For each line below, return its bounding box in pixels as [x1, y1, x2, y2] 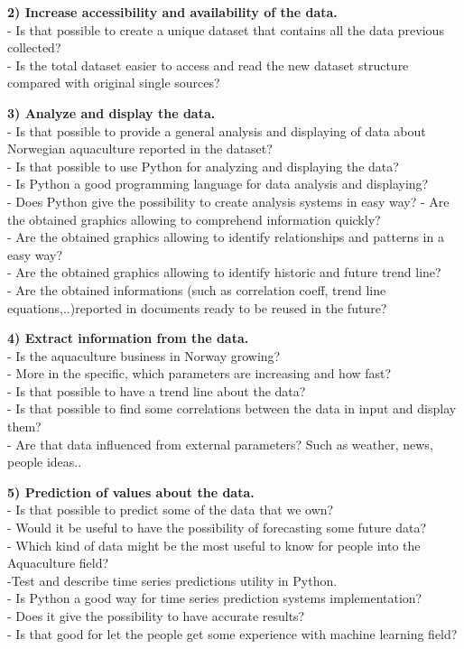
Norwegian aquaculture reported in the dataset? [7, 139, 273, 158]
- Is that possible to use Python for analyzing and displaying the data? [7, 156, 399, 175]
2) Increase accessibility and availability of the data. [7, 3, 338, 21]
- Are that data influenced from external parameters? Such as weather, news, [7, 434, 433, 453]
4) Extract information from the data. [7, 329, 249, 348]
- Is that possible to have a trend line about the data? [7, 381, 306, 400]
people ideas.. [7, 452, 82, 471]
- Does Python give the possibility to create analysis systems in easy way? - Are [7, 191, 450, 210]
